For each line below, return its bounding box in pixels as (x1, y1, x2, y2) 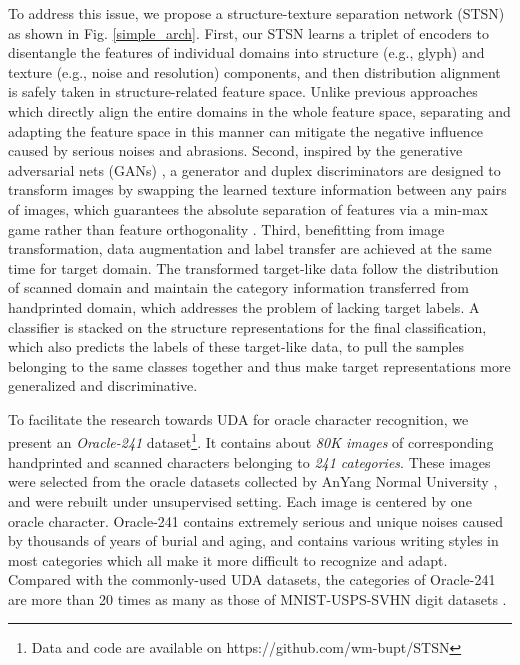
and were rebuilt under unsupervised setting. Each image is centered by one (8, 490, 472, 511)
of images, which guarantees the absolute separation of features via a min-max (8, 198, 488, 219)
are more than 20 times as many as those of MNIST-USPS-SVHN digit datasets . (8, 588, 507, 609)
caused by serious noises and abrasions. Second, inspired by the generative (8, 140, 463, 161)
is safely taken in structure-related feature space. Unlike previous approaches (8, 81, 478, 102)
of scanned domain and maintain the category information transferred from (8, 277, 469, 298)
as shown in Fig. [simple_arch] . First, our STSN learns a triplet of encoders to (8, 22, 489, 43)
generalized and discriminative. (8, 375, 198, 396)
